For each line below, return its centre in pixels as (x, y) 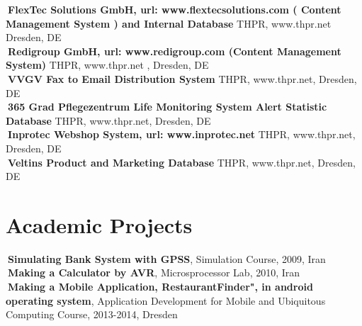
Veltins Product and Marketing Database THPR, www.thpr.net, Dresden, (182, 162)
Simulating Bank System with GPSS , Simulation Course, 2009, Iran (167, 258)
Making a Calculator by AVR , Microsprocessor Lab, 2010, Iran (154, 272)
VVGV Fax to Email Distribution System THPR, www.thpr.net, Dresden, (182, 78)
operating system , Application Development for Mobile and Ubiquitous (166, 300)
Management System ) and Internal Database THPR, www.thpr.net (169, 23)
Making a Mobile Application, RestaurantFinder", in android (160, 287)
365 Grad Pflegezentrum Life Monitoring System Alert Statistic (168, 107)
